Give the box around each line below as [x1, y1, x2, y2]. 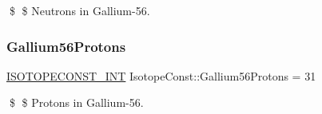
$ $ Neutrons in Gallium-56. [9, 2, 150, 18]
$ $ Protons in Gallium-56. [9, 94, 144, 111]
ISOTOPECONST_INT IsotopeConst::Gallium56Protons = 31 [6, 67, 316, 84]
